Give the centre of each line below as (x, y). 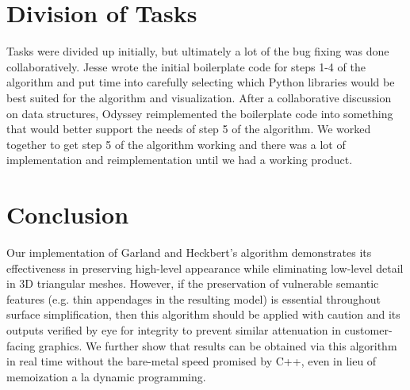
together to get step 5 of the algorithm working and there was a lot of (176, 144)
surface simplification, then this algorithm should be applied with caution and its (203, 314)
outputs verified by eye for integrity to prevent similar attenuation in (174, 329)
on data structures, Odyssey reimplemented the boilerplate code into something (200, 113)
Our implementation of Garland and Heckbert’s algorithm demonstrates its (189, 252)
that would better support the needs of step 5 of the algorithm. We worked (189, 129)
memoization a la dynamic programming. (106, 376)
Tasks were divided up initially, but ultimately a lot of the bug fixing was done (198, 51)
